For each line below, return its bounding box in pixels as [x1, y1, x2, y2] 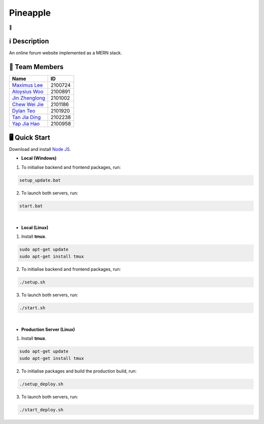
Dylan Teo [12, 108, 36, 115]
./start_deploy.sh [19, 407, 64, 412]
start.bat [19, 203, 43, 209]
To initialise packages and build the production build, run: [21, 368, 137, 374]
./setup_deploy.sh [19, 381, 64, 387]
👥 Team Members [9, 63, 64, 71]
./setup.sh [19, 279, 45, 285]
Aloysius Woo [12, 88, 44, 95]
